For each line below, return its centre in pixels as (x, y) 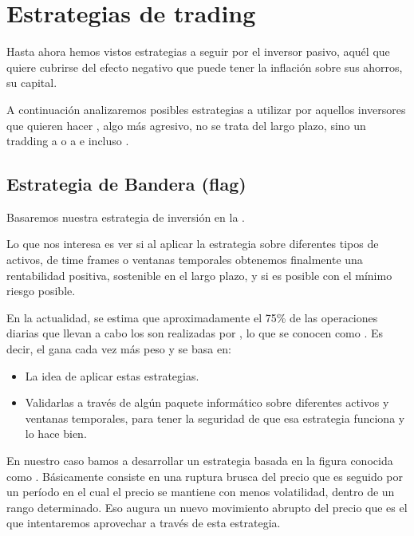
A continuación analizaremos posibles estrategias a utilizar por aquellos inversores (206, 109)
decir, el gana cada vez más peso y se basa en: (119, 349)
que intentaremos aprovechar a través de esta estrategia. (144, 523)
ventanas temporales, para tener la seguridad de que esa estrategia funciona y (215, 418)
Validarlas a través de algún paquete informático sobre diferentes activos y (207, 402)
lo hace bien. (56, 434)
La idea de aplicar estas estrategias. (112, 375)
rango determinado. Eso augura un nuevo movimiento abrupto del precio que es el (207, 507)
